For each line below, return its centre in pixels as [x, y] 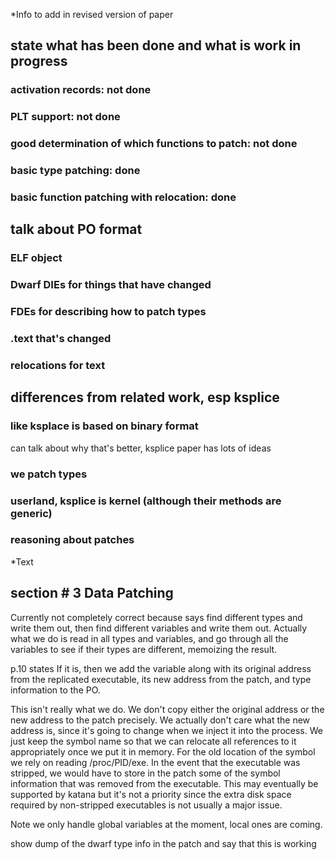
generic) [31, 513]
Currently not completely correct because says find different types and [156, 617]
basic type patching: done [75, 171]
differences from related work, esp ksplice [145, 397]
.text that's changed [61, 339]
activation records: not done [81, 90]
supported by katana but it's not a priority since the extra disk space [151, 794]
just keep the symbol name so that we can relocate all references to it [153, 741]
